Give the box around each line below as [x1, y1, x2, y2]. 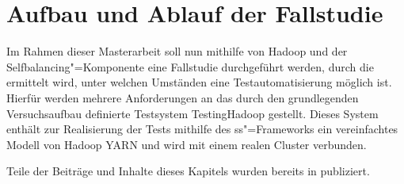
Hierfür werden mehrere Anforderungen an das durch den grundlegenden [6, 89, 359, 105]
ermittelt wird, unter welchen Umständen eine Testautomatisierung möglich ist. [6, 74, 392, 90]
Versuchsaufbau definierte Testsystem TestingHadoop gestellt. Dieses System [6, 105, 379, 121]
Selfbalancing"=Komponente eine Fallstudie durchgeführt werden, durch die [6, 58, 374, 75]
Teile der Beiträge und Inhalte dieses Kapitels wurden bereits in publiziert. [6, 163, 370, 179]
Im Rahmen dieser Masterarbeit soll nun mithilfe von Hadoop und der [6, 43, 348, 59]
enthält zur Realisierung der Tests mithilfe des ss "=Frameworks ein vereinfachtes [6, 121, 398, 137]
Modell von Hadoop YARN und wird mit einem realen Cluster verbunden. [6, 136, 367, 152]
